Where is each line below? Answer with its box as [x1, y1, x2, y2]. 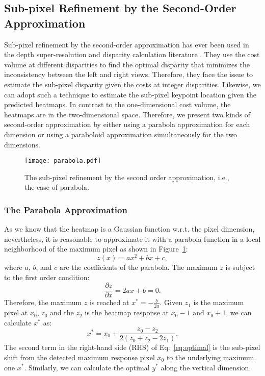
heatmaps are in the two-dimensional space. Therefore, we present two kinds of [4, 109, 251, 119]
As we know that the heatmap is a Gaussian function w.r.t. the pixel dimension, [4, 223, 255, 234]
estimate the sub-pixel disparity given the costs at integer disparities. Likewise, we [4, 79, 261, 89]
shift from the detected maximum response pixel [4, 352, 155, 362]
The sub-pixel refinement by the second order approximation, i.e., [24, 171, 229, 182]
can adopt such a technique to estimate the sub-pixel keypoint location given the [4, 89, 256, 99]
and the [50, 307, 74, 318]
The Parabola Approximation [4, 203, 127, 216]
